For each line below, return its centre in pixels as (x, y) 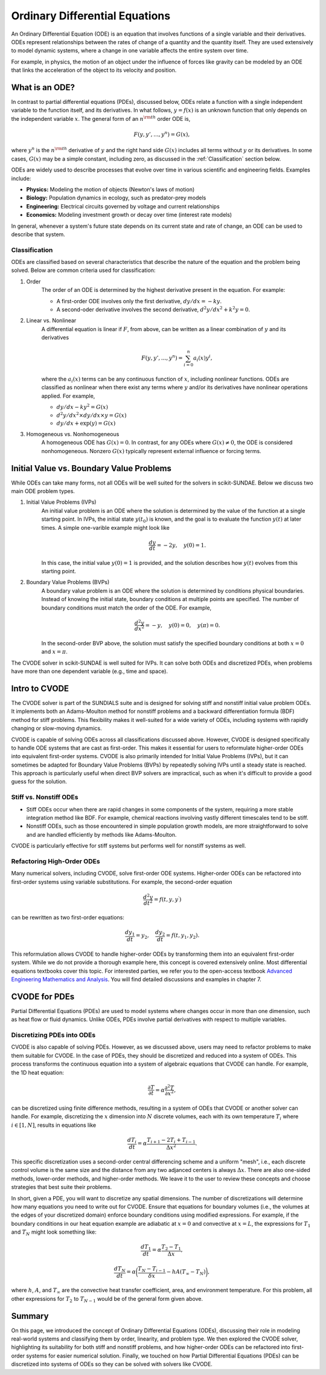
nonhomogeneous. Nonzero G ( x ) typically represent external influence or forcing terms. (152, 451)
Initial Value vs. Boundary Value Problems (91, 468)
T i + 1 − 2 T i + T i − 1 (171, 1141)
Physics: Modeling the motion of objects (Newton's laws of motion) (110, 189)
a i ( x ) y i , (203, 358)
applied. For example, (68, 396)
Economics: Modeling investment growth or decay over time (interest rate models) (129, 215)
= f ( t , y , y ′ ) (168, 899)
